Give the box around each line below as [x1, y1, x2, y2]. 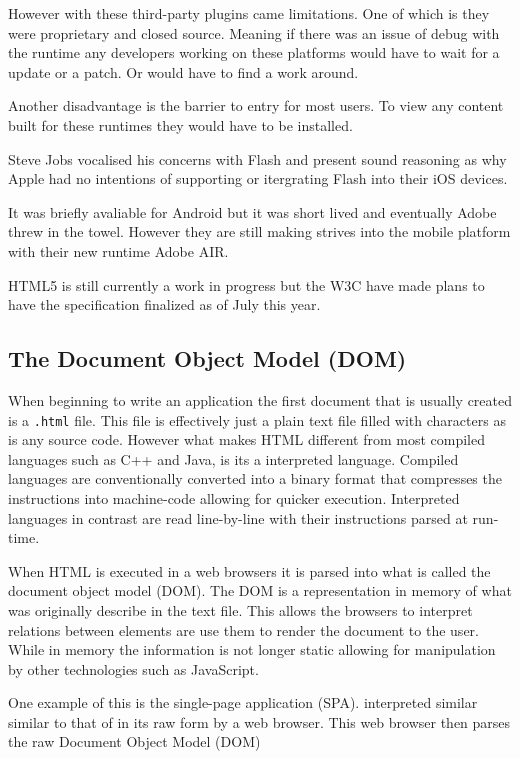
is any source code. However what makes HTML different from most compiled [8, 429, 485, 450]
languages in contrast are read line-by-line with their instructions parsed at [8, 507, 468, 528]
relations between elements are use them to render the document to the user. [8, 619, 479, 640]
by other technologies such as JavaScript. [8, 658, 259, 679]
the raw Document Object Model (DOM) [8, 731, 261, 752]
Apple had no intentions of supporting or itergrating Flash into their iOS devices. [8, 168, 508, 189]
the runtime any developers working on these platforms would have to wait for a [8, 42, 500, 63]
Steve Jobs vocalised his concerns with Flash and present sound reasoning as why [8, 148, 507, 169]
